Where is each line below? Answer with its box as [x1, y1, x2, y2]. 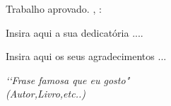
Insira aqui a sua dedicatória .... [6, 25, 143, 40]
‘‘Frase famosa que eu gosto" [6, 72, 130, 87]
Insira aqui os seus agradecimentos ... [6, 49, 167, 64]
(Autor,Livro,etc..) [6, 86, 85, 101]
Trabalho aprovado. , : [6, 1, 102, 16]
